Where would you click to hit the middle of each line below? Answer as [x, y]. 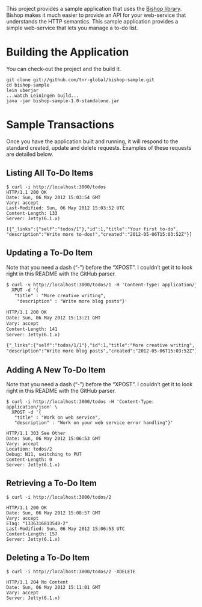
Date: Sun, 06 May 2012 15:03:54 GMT [54, 197]
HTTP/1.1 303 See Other [36, 433]
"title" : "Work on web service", [57, 418]
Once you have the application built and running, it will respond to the [92, 141]
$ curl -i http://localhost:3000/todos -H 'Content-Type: [80, 402]
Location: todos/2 [29, 449]
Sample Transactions [60, 125]
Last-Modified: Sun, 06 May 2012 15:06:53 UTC [66, 529]
